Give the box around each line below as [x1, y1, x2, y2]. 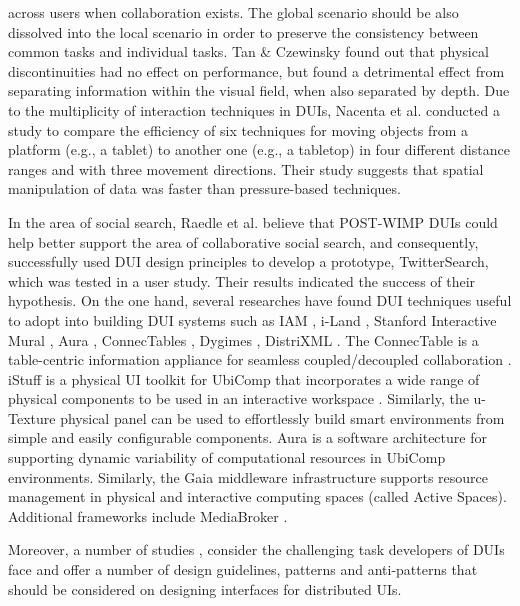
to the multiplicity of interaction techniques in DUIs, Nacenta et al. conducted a [8, 99, 500, 120]
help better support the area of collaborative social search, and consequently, [8, 231, 479, 252]
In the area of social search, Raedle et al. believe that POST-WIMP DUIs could [8, 211, 498, 232]
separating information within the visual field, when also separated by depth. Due [8, 80, 510, 101]
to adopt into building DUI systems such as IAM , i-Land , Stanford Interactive [8, 309, 497, 330]
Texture [8, 407, 56, 428]
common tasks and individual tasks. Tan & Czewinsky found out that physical [8, 41, 489, 62]
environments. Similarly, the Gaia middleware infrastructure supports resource [8, 466, 488, 487]
